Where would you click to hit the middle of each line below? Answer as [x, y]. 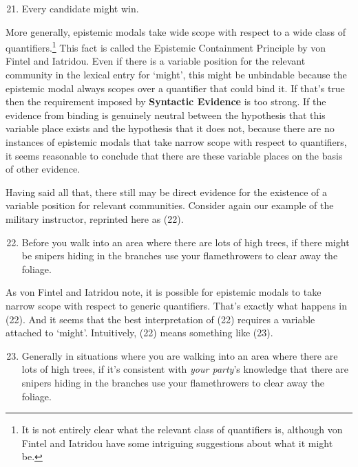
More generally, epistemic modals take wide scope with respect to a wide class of [176, 31]
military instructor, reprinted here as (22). [95, 218]
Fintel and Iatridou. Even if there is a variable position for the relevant [156, 61]
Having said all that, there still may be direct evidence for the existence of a [166, 192]
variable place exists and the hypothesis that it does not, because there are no [170, 128]
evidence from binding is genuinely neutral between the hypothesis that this [166, 115]
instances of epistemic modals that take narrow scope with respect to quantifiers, [176, 142]
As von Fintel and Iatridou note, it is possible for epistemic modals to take [164, 292]
